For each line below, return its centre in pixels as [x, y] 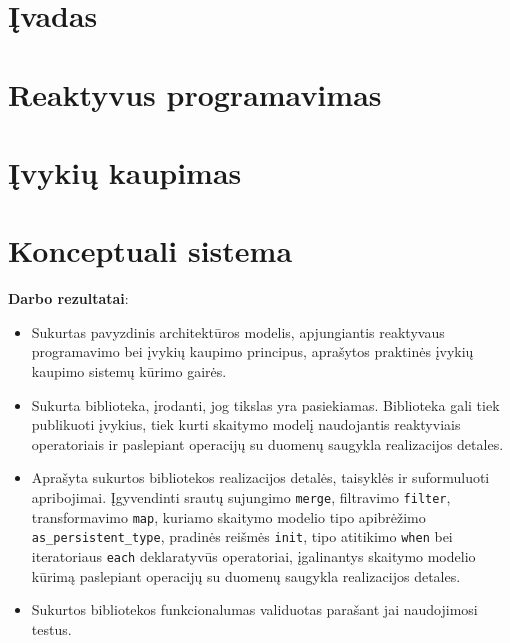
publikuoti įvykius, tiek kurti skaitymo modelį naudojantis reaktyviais [246, 424]
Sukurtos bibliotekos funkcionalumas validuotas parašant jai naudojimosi [254, 609]
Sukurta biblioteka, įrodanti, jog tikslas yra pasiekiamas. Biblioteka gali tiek [265, 404]
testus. [51, 628]
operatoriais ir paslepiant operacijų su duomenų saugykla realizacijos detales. [267, 443]
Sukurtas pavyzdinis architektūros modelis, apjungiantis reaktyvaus [238, 331]
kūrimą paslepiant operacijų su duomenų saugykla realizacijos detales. [246, 575]
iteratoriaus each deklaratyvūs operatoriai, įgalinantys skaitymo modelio [253, 555]
